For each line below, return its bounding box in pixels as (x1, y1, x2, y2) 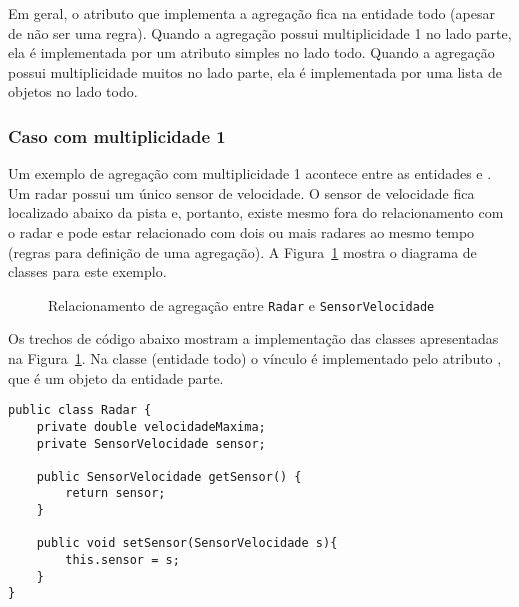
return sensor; (65, 486, 166, 501)
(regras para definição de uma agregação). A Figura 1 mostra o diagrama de (8, 241, 477, 262)
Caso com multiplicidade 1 (8, 123, 226, 148)
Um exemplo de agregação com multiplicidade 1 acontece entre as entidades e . (8, 163, 492, 184)
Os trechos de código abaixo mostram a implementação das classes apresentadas (8, 328, 499, 349)
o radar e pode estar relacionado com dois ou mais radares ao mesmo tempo (8, 221, 475, 242)
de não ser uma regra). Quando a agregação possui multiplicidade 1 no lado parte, (8, 22, 512, 43)
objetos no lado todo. (8, 81, 138, 102)
